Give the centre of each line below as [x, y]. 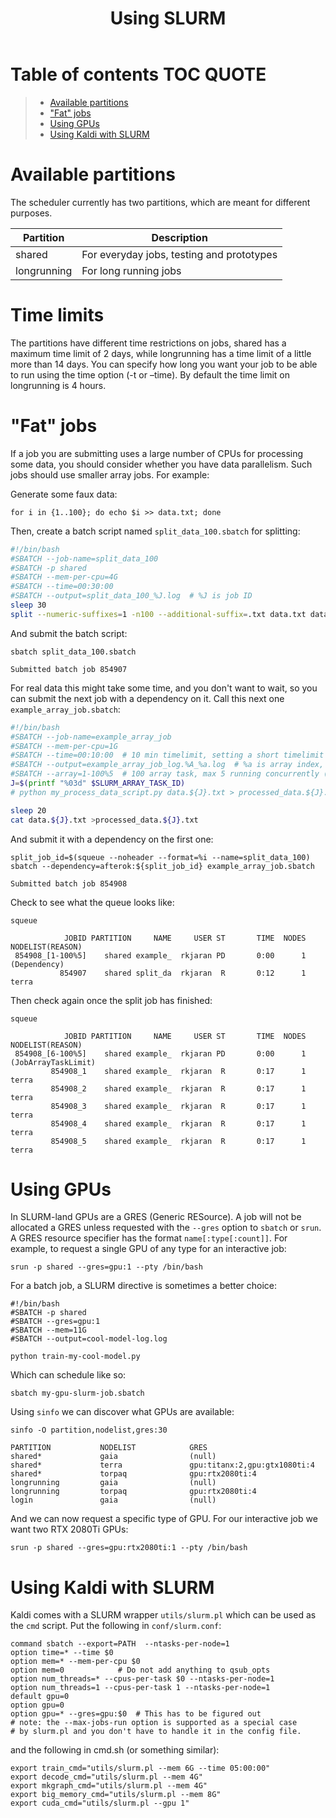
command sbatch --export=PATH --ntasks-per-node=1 [120, 1644]
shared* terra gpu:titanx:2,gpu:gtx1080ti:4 [162, 1465]
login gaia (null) [113, 1500]
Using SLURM [168, 18]
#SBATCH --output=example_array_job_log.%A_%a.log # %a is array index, [167, 765]
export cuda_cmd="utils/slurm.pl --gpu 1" [100, 1803]
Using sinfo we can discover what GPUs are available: [122, 1412]
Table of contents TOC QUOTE [138, 74]
